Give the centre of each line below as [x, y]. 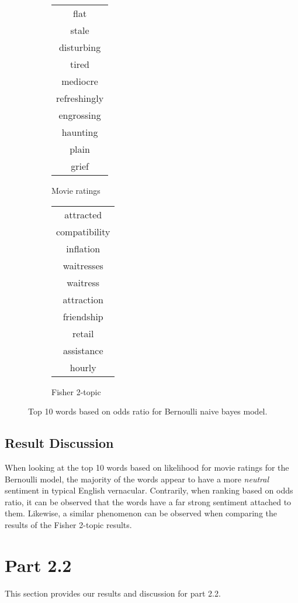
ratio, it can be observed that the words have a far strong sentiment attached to [148, 501]
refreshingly [80, 98]
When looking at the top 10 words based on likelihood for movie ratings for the [147, 467]
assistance [83, 350]
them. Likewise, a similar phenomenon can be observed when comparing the [141, 513]
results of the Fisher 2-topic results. [68, 524]
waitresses [83, 265]
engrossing [80, 115]
